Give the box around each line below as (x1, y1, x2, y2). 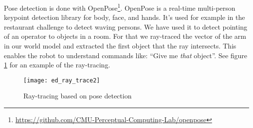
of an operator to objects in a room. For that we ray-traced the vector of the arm (4, 31, 246, 41)
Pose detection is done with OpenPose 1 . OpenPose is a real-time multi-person (4, 1, 235, 13)
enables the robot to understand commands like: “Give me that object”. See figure (4, 50, 248, 60)
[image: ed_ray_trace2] (23, 77, 100, 84)
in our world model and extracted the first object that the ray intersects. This (4, 41, 236, 51)
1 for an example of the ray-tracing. (4, 60, 110, 70)
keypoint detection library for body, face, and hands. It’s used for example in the (4, 12, 245, 22)
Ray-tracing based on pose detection (23, 91, 132, 101)
